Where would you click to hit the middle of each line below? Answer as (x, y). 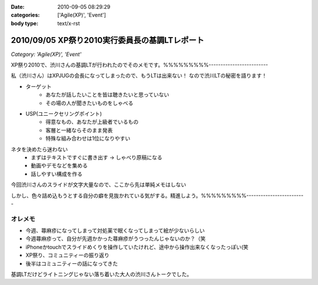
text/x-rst (69, 23)
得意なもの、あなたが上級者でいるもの (92, 122)
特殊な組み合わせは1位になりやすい (88, 139)
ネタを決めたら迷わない (39, 149)
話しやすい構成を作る (57, 174)
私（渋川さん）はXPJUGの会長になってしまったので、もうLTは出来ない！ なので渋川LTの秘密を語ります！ (139, 76)
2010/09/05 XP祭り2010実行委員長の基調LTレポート (107, 40)
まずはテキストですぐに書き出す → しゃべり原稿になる (97, 157)
